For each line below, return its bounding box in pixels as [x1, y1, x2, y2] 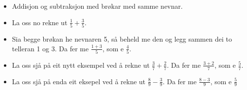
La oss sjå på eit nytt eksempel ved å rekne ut [12, 60, 150, 70]
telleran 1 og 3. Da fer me [12, 43, 89, 53]
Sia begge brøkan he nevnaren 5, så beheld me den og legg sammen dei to [12, 33, 232, 44]
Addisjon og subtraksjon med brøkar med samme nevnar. [12, 1, 183, 11]
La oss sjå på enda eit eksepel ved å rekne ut [12, 76, 146, 86]
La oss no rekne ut [12, 17, 68, 27]
